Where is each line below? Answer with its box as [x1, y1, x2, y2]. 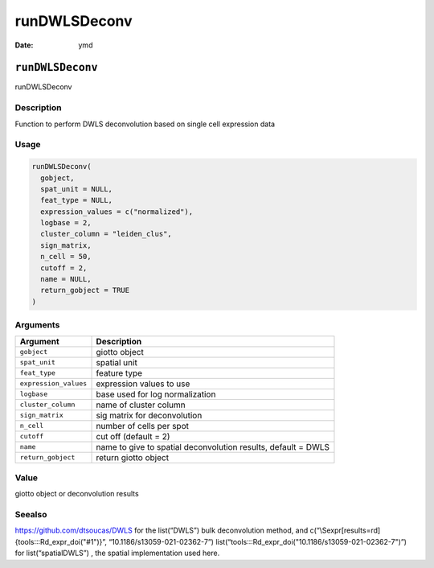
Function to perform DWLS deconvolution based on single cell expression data [14, 119, 276, 129]
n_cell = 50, [40, 252, 92, 261]
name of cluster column [96, 399, 186, 410]
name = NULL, [40, 274, 92, 284]
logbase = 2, [40, 218, 92, 228]
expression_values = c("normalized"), [40, 207, 193, 216]
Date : [14, 40, 34, 50]
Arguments [14, 319, 60, 331]
